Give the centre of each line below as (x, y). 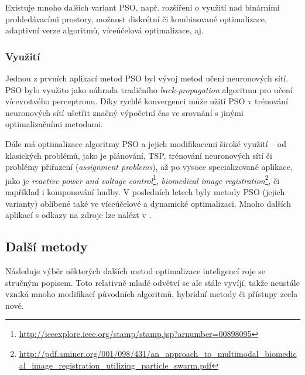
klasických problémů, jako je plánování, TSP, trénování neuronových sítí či (139, 155)
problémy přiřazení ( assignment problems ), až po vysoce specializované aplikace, (149, 167)
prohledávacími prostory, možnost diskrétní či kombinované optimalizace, (136, 18)
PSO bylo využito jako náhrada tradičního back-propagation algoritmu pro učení (149, 89)
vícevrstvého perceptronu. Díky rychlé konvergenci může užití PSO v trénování (147, 101)
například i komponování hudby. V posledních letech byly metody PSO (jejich (145, 192)
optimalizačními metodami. (54, 124)
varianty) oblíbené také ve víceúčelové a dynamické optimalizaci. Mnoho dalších (148, 203)
